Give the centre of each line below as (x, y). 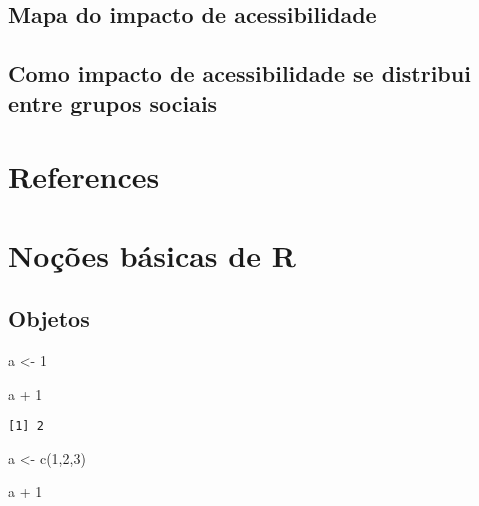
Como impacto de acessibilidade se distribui (239, 73)
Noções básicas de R (152, 254)
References (84, 176)
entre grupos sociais (113, 102)
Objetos (49, 318)
